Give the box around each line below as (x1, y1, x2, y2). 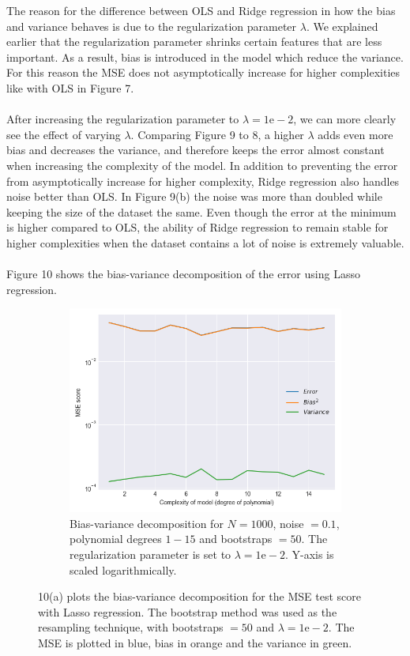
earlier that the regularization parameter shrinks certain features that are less (6, 33, 382, 50)
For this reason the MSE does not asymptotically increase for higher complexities (6, 64, 401, 81)
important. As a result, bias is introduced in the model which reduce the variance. (6, 48, 404, 65)
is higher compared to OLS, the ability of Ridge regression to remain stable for (6, 219, 389, 236)
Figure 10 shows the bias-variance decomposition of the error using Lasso (6, 266, 360, 282)
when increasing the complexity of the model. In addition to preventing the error (6, 156, 398, 173)
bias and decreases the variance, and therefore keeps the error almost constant (6, 141, 385, 158)
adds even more (318, 126, 393, 142)
